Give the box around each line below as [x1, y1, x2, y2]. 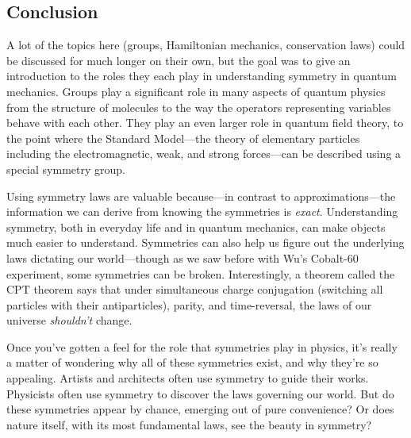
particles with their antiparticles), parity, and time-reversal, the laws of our [6, 296, 372, 313]
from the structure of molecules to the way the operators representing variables [6, 98, 391, 115]
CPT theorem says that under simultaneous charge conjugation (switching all [6, 281, 383, 298]
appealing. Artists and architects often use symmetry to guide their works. [6, 370, 369, 386]
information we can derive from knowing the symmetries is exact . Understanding [6, 203, 398, 220]
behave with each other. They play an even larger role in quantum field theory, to [6, 114, 404, 131]
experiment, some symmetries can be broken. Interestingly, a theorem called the [6, 265, 395, 282]
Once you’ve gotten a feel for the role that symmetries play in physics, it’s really [6, 338, 398, 355]
